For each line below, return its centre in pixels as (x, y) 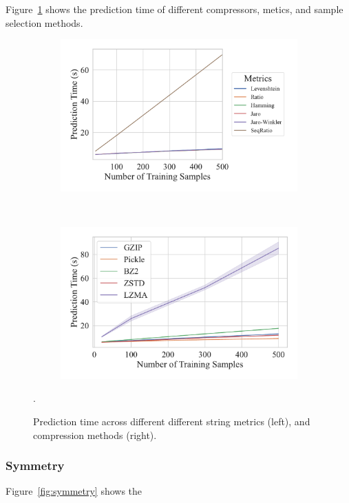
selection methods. (44, 22)
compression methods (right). (95, 435)
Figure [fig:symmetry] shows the (74, 491)
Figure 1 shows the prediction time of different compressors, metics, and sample (174, 9)
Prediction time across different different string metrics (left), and (172, 421)
